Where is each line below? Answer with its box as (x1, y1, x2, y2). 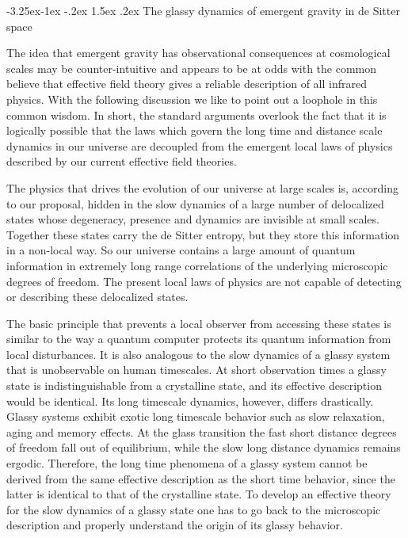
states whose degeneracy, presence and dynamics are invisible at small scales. (6, 211, 379, 227)
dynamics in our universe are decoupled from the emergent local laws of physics (6, 137, 393, 154)
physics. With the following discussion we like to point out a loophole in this (6, 90, 378, 107)
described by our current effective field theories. (6, 153, 237, 170)
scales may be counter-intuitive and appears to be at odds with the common (6, 59, 377, 76)
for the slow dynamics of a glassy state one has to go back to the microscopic (6, 501, 381, 517)
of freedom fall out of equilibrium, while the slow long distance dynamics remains (6, 439, 401, 456)
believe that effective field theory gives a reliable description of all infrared (6, 75, 367, 92)
